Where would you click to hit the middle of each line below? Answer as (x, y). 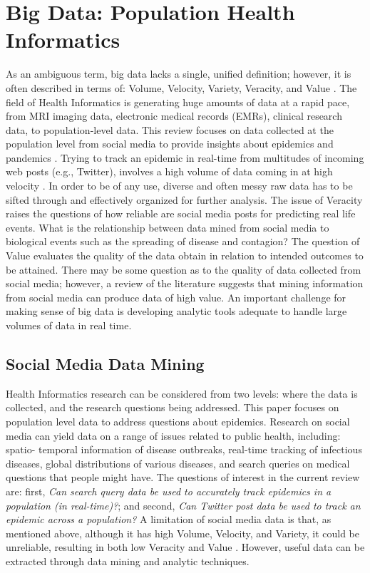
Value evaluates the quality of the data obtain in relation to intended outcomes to (185, 255)
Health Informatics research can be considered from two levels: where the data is (182, 393)
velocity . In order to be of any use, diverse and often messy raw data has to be (179, 186)
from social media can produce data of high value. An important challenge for (176, 297)
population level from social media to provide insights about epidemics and (170, 144)
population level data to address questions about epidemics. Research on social (178, 421)
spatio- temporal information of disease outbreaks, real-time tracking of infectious (184, 449)
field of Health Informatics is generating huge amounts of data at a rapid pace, (178, 102)
